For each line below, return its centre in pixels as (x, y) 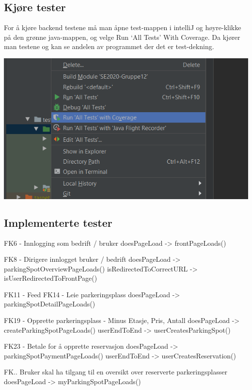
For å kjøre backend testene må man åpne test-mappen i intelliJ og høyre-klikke (123, 27)
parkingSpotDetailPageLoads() (50, 304)
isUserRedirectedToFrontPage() (51, 278)
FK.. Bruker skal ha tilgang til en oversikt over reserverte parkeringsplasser (116, 372)
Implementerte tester (58, 222)
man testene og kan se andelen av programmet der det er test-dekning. (109, 46)
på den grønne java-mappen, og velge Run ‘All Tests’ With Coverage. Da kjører (122, 37)
